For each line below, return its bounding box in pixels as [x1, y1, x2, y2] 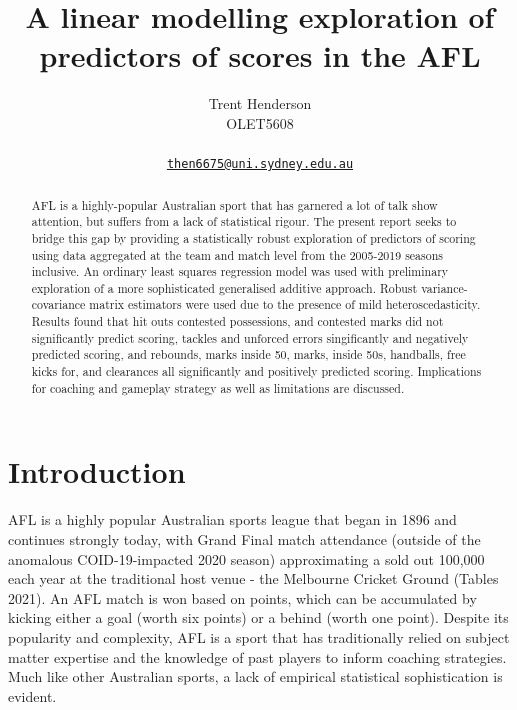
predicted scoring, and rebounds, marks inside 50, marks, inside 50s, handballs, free [31, 346, 466, 363]
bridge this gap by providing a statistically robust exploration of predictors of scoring [31, 229, 476, 246]
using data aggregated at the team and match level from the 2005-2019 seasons [31, 246, 443, 263]
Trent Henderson [208, 93, 312, 114]
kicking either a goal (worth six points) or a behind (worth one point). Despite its [8, 607, 509, 628]
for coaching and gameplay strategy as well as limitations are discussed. [31, 379, 405, 396]
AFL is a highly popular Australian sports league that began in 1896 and [8, 509, 457, 530]
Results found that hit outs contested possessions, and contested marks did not [31, 313, 444, 330]
